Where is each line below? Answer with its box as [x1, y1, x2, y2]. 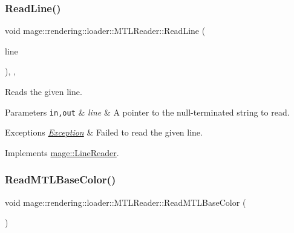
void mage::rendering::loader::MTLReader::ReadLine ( [5, 24, 206, 37]
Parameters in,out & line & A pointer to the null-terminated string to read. [5, 105, 290, 118]
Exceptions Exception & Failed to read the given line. [5, 126, 203, 139]
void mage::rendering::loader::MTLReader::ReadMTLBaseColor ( [5, 195, 246, 208]
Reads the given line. [5, 85, 82, 97]
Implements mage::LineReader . [5, 146, 119, 159]
